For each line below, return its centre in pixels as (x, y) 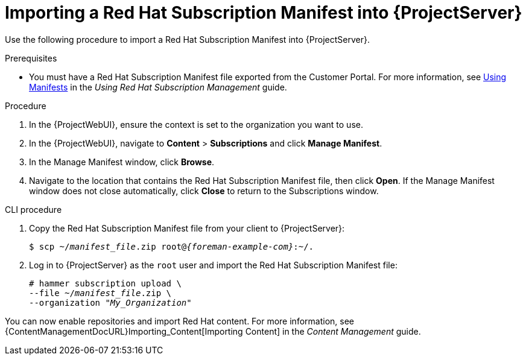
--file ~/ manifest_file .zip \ (100, 293)
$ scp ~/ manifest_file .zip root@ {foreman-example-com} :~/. (172, 246)
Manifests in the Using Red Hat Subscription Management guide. (158, 87)
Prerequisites (31, 58)
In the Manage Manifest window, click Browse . (122, 162)
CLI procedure (33, 209)
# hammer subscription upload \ (105, 283)
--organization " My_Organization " (110, 302)
